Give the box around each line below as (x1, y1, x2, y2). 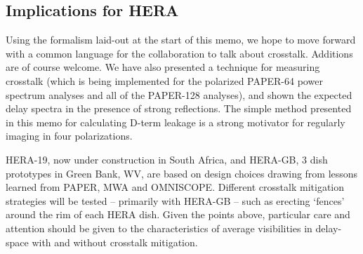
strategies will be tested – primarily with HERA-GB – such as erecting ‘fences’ (6, 193, 345, 208)
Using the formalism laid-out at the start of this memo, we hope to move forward (6, 32, 356, 47)
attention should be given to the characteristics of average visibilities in (6, 220, 312, 235)
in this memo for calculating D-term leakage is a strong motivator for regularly (6, 114, 345, 129)
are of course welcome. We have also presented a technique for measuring (6, 60, 320, 74)
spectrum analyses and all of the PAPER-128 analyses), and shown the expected (6, 87, 352, 102)
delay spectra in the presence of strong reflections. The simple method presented (6, 101, 352, 116)
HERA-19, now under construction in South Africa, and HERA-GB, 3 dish (6, 152, 328, 166)
